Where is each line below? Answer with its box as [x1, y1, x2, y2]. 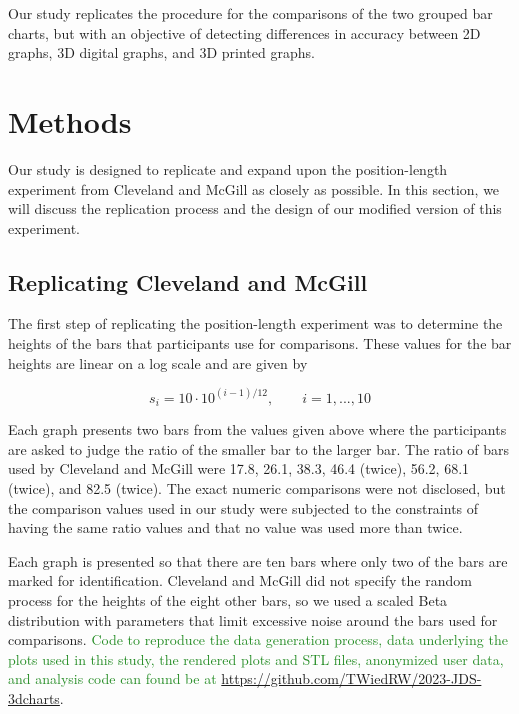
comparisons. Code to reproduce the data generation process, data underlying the [8, 629, 508, 650]
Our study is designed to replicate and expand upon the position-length [8, 158, 448, 179]
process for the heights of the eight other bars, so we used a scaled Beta [8, 589, 448, 610]
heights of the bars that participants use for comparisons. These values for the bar [8, 333, 512, 354]
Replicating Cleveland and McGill [8, 266, 368, 297]
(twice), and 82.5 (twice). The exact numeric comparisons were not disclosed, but [8, 477, 506, 498]
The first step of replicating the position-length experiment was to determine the [8, 313, 503, 334]
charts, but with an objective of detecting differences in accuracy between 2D [8, 22, 481, 43]
